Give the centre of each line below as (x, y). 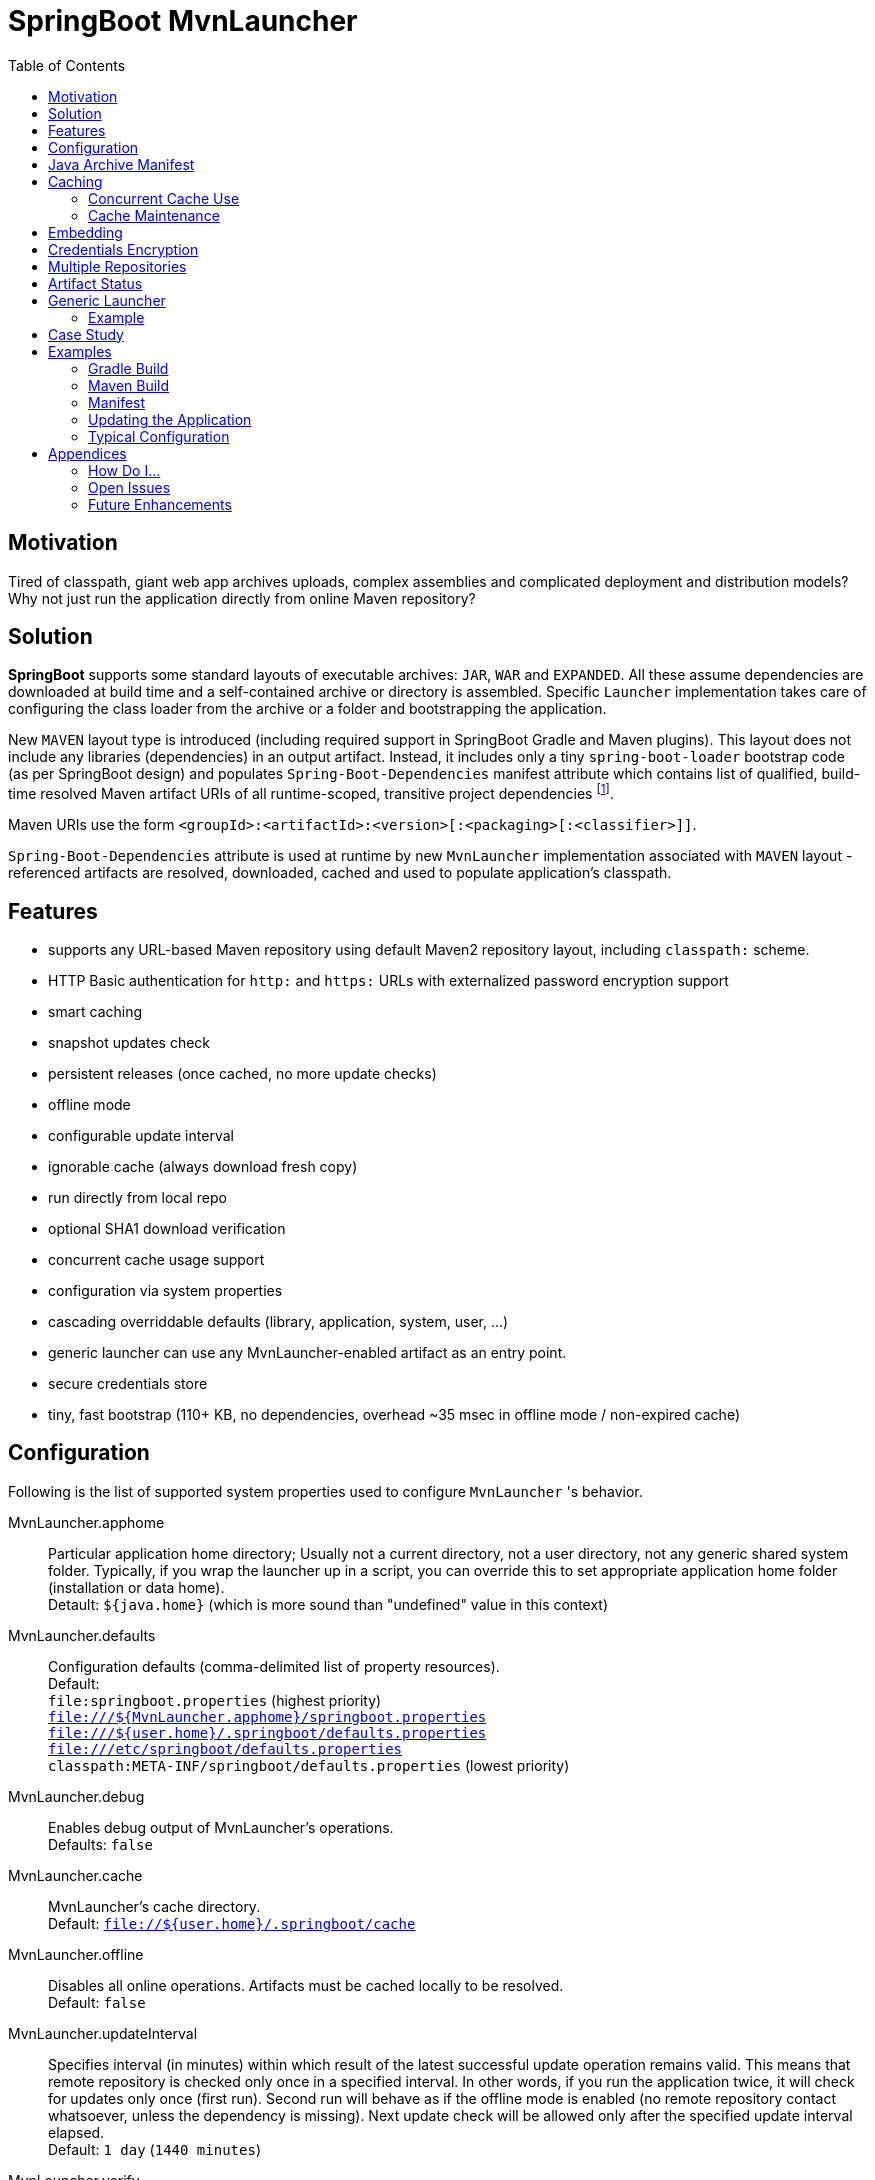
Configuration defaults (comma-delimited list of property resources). (274, 1666)
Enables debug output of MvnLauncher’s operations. (221, 1827)
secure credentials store (128, 1383)
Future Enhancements (160, 504)
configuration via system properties (165, 1290)
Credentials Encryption (123, 249)
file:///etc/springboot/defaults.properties (225, 1748)
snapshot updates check (129, 1042)
